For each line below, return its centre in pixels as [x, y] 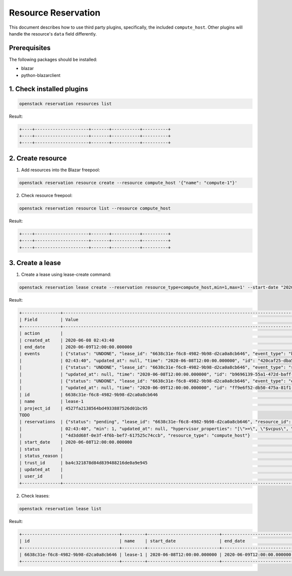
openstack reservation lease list [60, 509]
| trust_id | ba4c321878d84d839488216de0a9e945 [83, 463]
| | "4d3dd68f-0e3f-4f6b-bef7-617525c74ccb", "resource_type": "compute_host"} [135, 436]
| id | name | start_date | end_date [132, 541]
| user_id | [41, 476]
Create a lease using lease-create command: [66, 274]
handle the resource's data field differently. [53, 34]
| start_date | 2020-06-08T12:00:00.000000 [76, 442]
